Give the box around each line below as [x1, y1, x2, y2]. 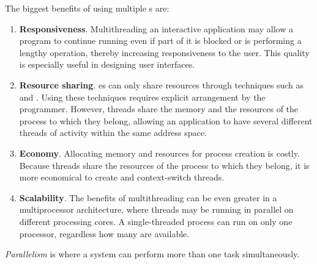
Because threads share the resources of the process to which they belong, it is [19, 159, 310, 171]
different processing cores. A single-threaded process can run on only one [19, 215, 293, 227]
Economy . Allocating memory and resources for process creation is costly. [19, 146, 300, 159]
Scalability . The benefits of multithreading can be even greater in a [19, 191, 277, 204]
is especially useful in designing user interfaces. [19, 58, 195, 71]
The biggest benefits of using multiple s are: [5, 2, 170, 14]
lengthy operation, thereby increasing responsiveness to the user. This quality [19, 46, 310, 59]
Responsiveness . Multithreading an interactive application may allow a [19, 22, 293, 35]
